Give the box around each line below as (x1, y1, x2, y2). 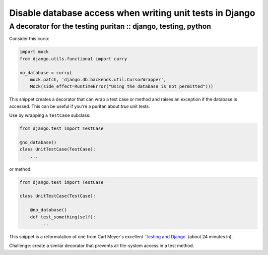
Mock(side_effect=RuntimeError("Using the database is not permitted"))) (30, 84, 213, 89)
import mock (19, 49, 49, 54)
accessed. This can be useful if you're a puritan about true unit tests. (9, 103, 150, 109)
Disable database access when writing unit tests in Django (9, 7, 256, 18)
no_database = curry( (19, 70, 72, 75)
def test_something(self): (30, 214, 96, 220)
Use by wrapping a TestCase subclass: (9, 112, 91, 118)
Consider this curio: (9, 36, 50, 42)
